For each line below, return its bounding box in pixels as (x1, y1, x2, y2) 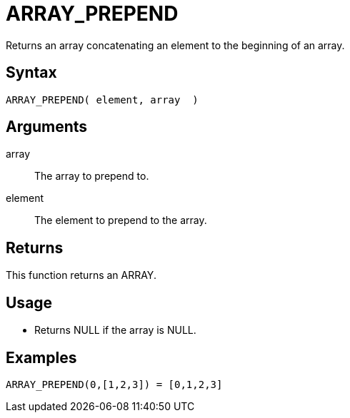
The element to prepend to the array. (34, 214, 207, 227)
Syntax (6, 63, 57, 82)
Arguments (6, 118, 88, 136)
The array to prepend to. (34, 170, 149, 183)
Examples (6, 348, 77, 367)
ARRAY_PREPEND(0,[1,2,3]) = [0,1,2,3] (6, 378, 223, 390)
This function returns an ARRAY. (6, 269, 156, 282)
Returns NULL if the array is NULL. (34, 324, 196, 337)
